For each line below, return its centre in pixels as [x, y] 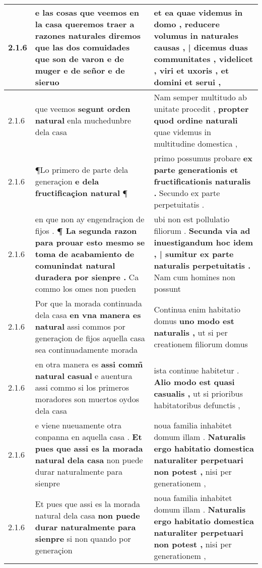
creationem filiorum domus [201, 344]
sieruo [47, 82]
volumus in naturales [196, 36]
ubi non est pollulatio [192, 219]
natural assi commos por [80, 326]
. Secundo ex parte [187, 193]
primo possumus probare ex [203, 158]
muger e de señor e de [80, 70]
